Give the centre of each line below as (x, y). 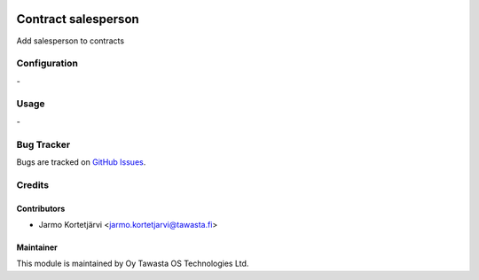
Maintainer (37, 247)
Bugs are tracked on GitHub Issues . (81, 162)
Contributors (41, 208)
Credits (32, 184)
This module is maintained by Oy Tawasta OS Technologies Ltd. (133, 264)
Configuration (47, 64)
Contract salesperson (78, 19)
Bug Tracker (43, 144)
